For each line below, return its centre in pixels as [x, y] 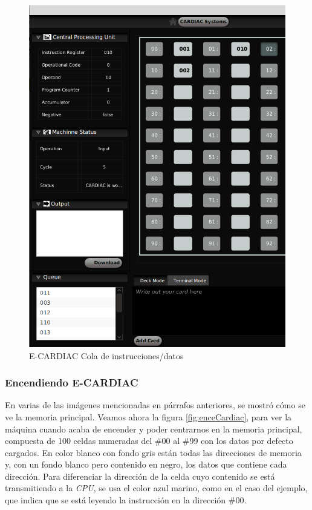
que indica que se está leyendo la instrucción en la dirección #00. [126, 500]
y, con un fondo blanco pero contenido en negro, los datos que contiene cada [146, 464]
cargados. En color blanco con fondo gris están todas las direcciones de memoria [153, 452]
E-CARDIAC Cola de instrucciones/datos [106, 355]
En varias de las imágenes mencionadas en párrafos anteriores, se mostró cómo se [155, 405]
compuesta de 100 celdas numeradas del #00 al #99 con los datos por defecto [149, 441]
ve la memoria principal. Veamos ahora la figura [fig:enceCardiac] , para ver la [148, 416]
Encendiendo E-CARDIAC [72, 382]
